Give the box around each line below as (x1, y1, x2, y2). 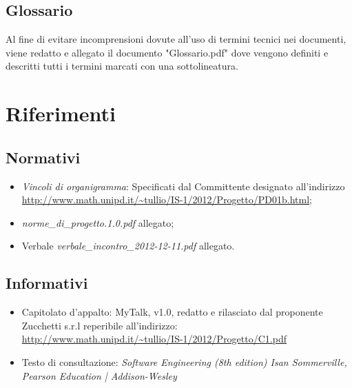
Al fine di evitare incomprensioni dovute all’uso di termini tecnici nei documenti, (6, 32, 346, 46)
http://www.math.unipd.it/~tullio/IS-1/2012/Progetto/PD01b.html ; (21, 192, 312, 207)
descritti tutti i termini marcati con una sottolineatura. (6, 59, 238, 73)
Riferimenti (6, 99, 116, 127)
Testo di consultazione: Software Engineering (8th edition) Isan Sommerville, (21, 354, 347, 369)
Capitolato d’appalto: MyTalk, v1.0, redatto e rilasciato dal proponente (21, 305, 323, 319)
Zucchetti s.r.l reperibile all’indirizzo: (21, 318, 178, 332)
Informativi (6, 272, 88, 294)
